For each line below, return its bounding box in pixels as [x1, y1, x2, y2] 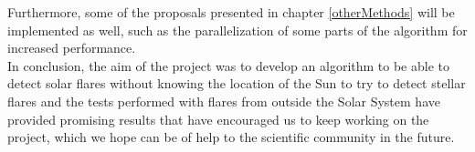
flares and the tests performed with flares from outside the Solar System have [7, 91, 440, 110]
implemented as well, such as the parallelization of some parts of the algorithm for [7, 20, 468, 39]
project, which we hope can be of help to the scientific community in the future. [7, 127, 455, 147]
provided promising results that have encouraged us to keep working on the [7, 109, 429, 128]
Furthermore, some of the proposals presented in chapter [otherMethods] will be [7, 3, 455, 21]
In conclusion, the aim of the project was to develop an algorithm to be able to [7, 56, 449, 75]
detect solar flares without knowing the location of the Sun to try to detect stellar [7, 74, 466, 93]
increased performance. [7, 38, 136, 57]
